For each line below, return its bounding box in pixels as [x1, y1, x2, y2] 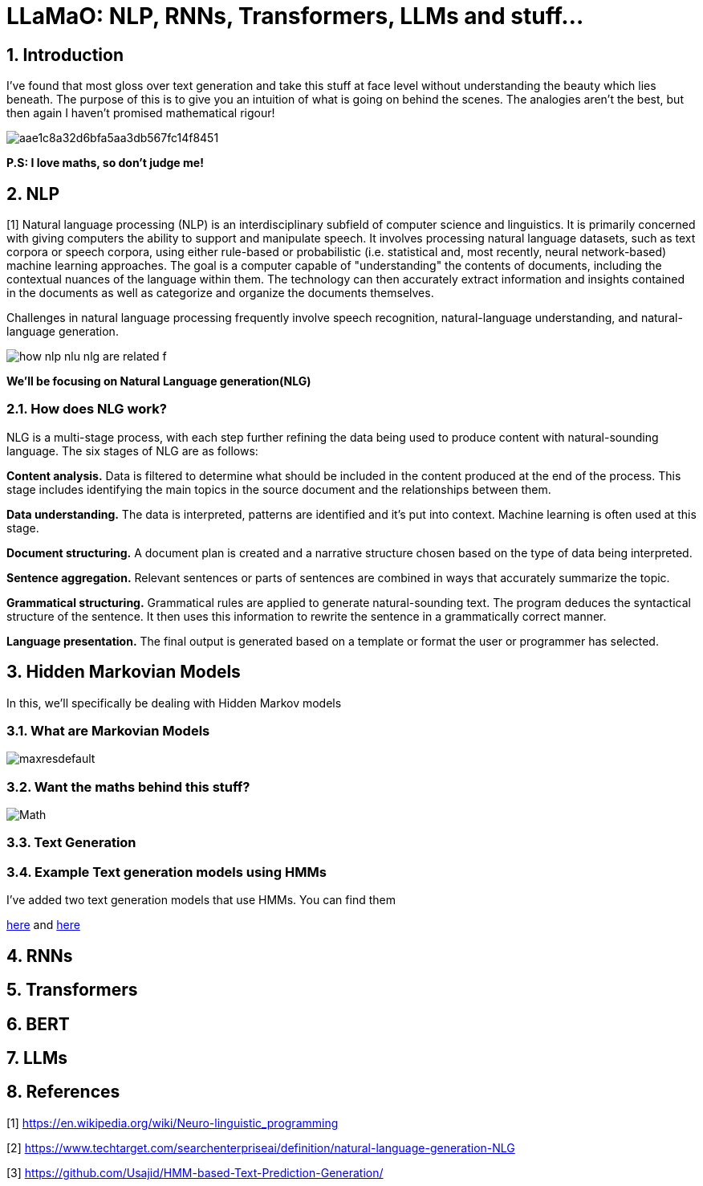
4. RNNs [6, 945, 73, 966]
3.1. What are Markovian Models [6, 722, 210, 739]
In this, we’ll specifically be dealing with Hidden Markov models [6, 695, 342, 710]
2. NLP [6, 183, 60, 204]
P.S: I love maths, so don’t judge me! [6, 156, 204, 170]
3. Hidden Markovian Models [6, 662, 241, 683]
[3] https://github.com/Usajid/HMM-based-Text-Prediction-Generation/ [6, 1165, 384, 1180]
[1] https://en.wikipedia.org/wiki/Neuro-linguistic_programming [6, 1115, 339, 1130]
